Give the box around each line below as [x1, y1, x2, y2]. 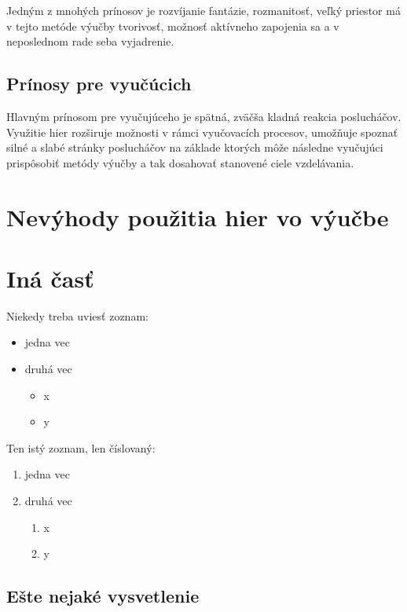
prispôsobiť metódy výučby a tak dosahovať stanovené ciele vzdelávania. [6, 154, 354, 170]
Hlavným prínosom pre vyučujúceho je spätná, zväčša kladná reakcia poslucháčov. [6, 108, 401, 124]
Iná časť [6, 262, 94, 294]
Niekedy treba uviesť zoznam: [6, 307, 148, 324]
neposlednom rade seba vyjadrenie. [6, 33, 174, 49]
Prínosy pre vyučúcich [6, 71, 192, 96]
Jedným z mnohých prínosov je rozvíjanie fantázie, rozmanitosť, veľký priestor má [6, 2, 401, 18]
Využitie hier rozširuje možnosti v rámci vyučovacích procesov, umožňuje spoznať [6, 123, 398, 140]
